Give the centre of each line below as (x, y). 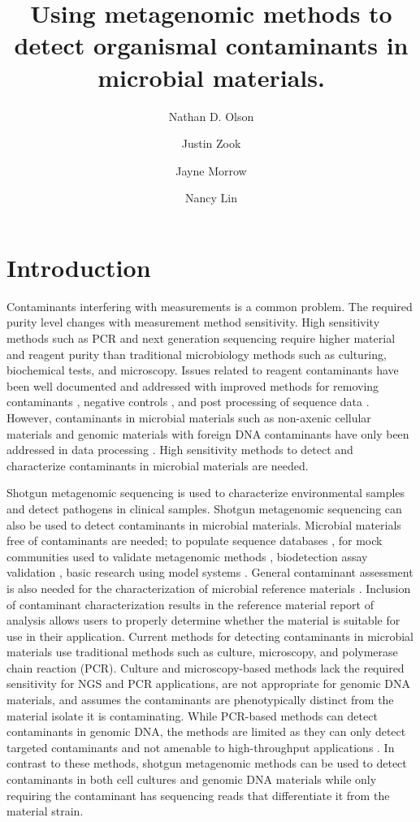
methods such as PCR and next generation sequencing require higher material (201, 338)
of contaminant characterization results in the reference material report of (190, 604)
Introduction (79, 267)
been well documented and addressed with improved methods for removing (193, 385)
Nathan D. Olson (211, 116)
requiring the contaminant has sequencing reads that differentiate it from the (198, 795)
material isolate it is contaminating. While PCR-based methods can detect (192, 715)
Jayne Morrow (211, 170)
